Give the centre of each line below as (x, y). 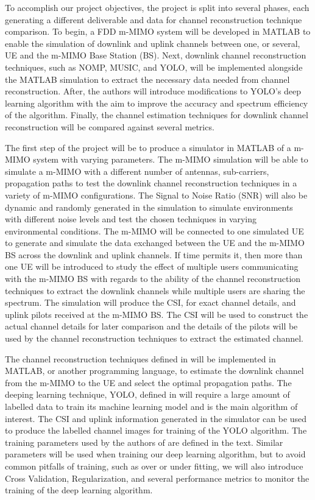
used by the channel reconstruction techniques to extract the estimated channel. (154, 338)
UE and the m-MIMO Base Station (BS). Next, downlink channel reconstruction (156, 55)
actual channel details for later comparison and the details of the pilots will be (151, 326)
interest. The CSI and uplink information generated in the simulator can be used (156, 418)
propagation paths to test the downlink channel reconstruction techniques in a (151, 183)
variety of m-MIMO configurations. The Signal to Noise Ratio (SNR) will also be (156, 195)
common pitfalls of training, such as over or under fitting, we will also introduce (154, 466)
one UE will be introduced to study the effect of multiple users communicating (152, 266)
